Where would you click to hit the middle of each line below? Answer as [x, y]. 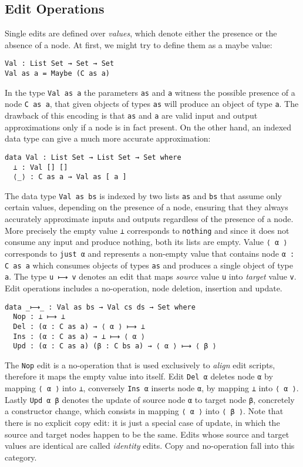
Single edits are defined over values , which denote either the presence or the [141, 33]
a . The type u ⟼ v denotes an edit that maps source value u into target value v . [151, 276]
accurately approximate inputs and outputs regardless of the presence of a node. [149, 219]
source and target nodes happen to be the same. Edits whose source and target [147, 434]
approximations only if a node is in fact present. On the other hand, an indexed [148, 127]
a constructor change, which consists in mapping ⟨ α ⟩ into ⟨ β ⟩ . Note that [144, 411]
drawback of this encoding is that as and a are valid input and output [131, 115]
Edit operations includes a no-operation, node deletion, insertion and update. [144, 288]
